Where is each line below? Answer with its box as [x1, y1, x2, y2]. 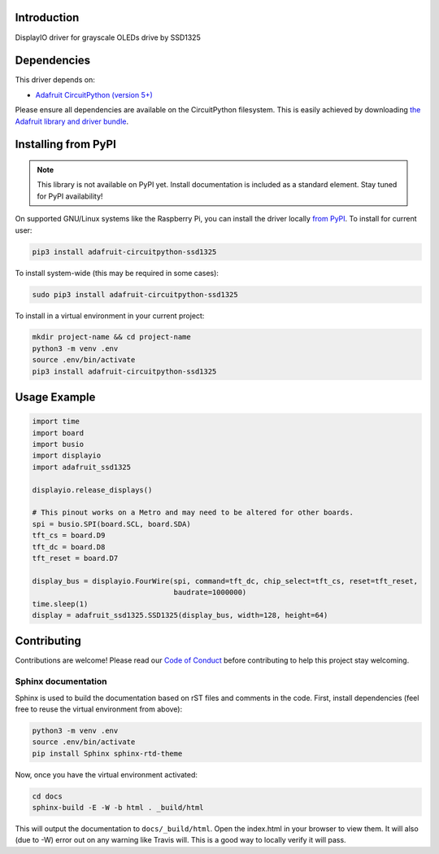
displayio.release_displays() [32, 485, 153, 494]
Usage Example [15, 391, 96, 405]
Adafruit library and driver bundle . [15, 116, 129, 126]
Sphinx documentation [15, 676, 107, 687]
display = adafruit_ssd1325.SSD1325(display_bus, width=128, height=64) [32, 611, 328, 620]
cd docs [32, 791, 63, 801]
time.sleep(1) [32, 599, 89, 608]
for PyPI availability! [37, 191, 103, 201]
